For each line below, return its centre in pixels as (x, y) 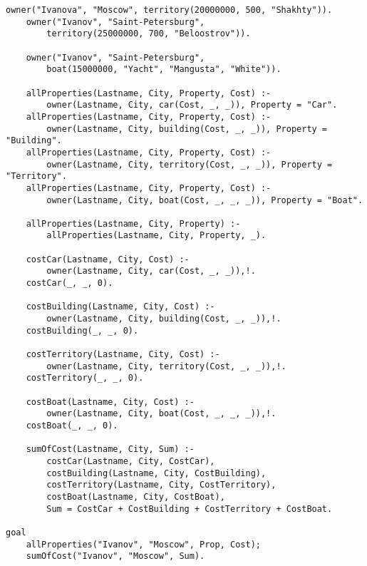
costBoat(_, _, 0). (72, 425)
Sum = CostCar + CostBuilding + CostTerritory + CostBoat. (190, 509)
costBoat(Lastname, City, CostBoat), (136, 496)
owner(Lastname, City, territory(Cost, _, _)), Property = (190, 164)
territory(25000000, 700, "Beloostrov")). (149, 34)
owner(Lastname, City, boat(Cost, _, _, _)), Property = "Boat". (205, 200)
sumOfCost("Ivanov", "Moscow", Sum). (115, 556)
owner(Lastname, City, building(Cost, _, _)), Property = (187, 129)
